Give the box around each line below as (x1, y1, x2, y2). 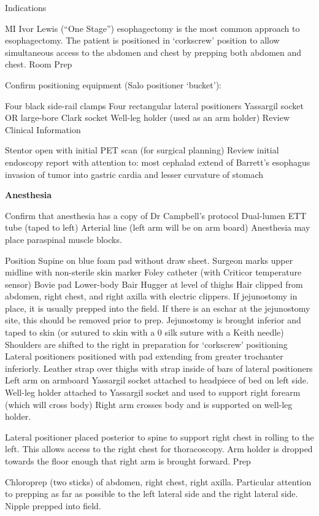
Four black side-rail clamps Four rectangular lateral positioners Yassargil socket (5, 99, 304, 112)
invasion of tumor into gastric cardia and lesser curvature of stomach (5, 168, 263, 180)
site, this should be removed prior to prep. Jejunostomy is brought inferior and (5, 314, 301, 326)
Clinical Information (5, 123, 81, 136)
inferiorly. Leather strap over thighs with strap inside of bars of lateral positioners (5, 361, 313, 374)
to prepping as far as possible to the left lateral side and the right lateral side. (5, 487, 298, 500)
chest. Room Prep (5, 58, 72, 71)
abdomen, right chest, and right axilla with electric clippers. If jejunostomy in (5, 290, 298, 302)
